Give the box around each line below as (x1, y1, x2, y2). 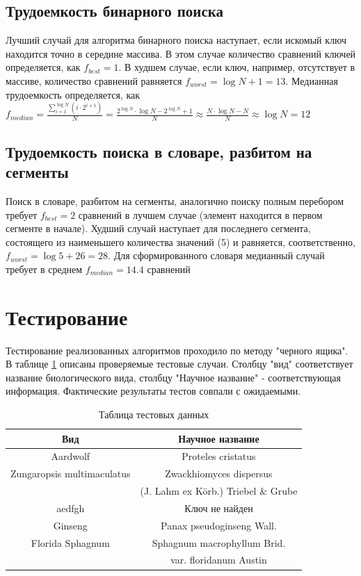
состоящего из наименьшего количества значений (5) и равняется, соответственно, (6, 234, 355, 249)
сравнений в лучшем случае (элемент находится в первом (78, 207, 323, 222)
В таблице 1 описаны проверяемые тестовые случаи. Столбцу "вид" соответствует (6, 356, 353, 371)
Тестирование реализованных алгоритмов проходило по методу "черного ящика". (6, 343, 348, 357)
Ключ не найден (184, 500, 253, 515)
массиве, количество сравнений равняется (6, 73, 182, 88)
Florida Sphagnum (31, 535, 110, 550)
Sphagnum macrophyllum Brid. (152, 535, 286, 550)
